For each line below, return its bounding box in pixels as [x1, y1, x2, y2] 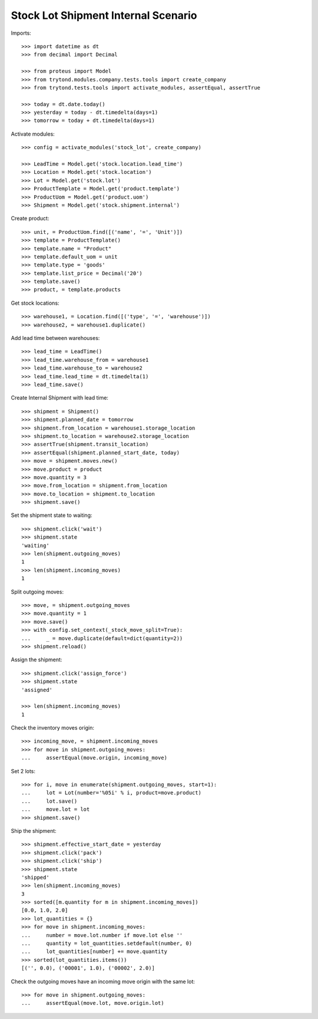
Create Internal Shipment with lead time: [11, 394, 109, 401]
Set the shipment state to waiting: [11, 512, 92, 519]
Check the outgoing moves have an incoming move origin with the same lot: [11, 978, 196, 985]
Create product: [11, 215, 49, 222]
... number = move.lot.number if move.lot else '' [21, 932, 183, 938]
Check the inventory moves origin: [11, 724, 94, 731]
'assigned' [21, 687, 53, 693]
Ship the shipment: [11, 827, 57, 834]
